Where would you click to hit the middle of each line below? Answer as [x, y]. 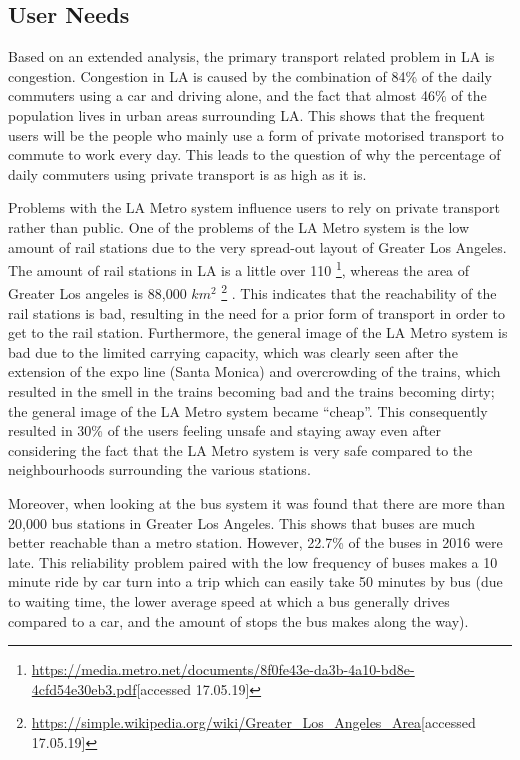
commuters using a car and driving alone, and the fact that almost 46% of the [247, 95]
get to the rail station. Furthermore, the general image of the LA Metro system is [258, 332]
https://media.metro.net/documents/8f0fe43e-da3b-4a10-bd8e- [223, 669]
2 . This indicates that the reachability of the [359, 292]
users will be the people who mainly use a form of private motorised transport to [256, 134]
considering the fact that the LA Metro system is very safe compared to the [240, 449]
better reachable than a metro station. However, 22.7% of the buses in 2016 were [255, 542]
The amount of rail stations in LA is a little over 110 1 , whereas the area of [239, 268]
